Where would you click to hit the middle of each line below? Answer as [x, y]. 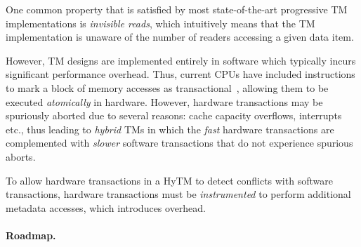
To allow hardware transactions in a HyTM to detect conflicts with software [169, 180]
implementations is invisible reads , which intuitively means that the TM [160, 23]
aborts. [21, 156]
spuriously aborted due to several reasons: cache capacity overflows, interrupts [174, 115]
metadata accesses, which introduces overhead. [106, 207]
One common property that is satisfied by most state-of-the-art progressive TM [177, 9]
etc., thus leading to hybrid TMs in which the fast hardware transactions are [170, 129]
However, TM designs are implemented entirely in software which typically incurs [181, 60]
